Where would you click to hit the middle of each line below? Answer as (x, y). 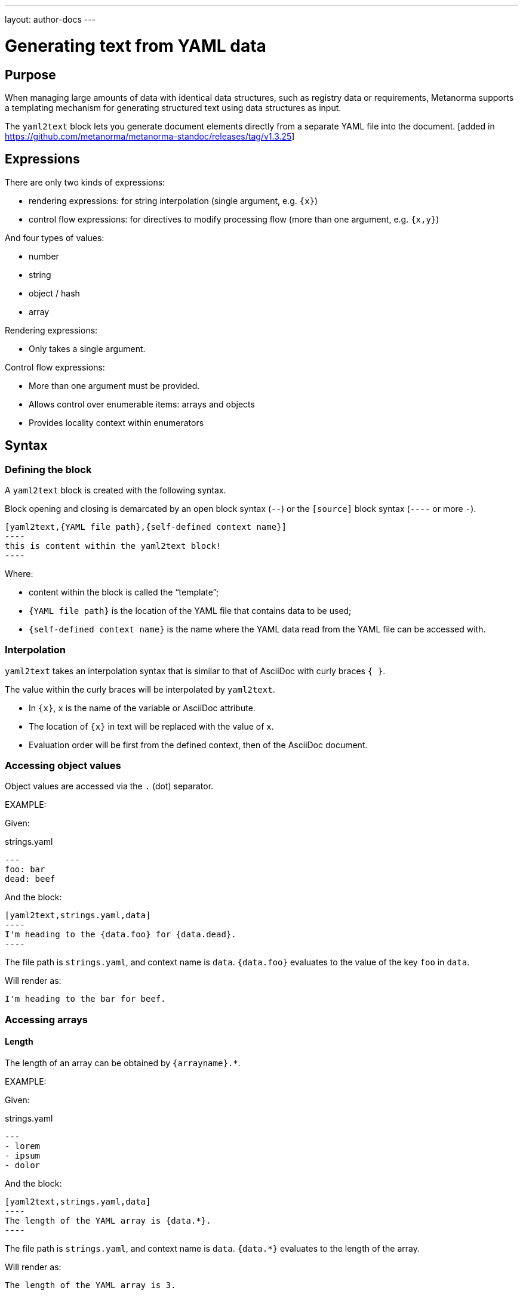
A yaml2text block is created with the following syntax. (116, 490)
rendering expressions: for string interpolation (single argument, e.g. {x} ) (173, 200)
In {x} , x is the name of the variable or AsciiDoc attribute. (142, 708)
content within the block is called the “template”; (124, 592)
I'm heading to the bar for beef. (85, 999)
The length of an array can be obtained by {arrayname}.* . (123, 1063)
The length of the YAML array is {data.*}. (108, 1221)
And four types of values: (55, 237)
